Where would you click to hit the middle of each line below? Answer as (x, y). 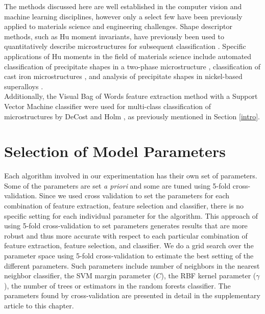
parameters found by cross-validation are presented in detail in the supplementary (132, 295)
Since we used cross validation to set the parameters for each (134, 195)
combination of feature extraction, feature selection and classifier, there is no (124, 206)
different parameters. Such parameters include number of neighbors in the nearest (132, 265)
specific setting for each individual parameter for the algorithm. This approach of (131, 215)
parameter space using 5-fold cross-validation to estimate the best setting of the (129, 255)
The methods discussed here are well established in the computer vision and (123, 6)
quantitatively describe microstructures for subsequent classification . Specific (125, 46)
